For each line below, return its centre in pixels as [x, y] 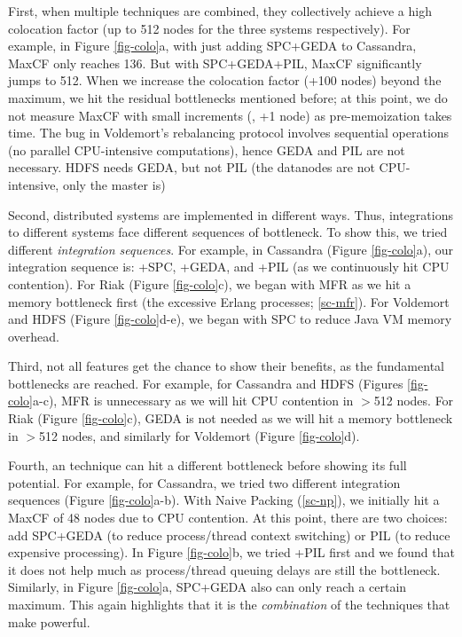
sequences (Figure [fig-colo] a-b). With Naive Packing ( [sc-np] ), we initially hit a [224, 500]
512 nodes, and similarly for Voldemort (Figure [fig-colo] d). [200, 435]
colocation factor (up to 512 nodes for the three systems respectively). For [209, 28]
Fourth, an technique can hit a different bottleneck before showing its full [208, 465]
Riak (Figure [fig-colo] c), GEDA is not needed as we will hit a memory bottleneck [231, 418]
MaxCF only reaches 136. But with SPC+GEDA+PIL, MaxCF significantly [215, 63]
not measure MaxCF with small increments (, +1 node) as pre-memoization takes [230, 115]
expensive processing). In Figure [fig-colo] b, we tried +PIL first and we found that [231, 552]
